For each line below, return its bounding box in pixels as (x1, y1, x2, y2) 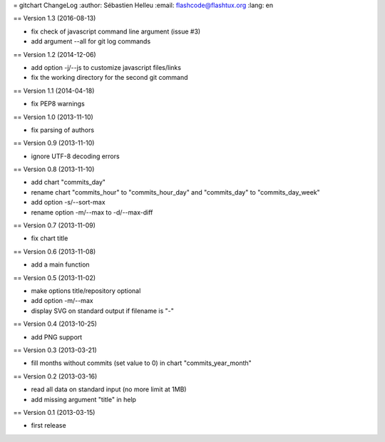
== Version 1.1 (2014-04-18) (13, 86, 95, 95)
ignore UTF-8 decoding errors (31, 152, 120, 160)
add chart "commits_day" (31, 178, 106, 187)
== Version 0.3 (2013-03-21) (13, 346, 97, 354)
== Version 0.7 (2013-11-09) (13, 221, 96, 230)
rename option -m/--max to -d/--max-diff (31, 207, 153, 217)
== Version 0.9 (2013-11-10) (13, 139, 95, 148)
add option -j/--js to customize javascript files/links (31, 63, 182, 71)
